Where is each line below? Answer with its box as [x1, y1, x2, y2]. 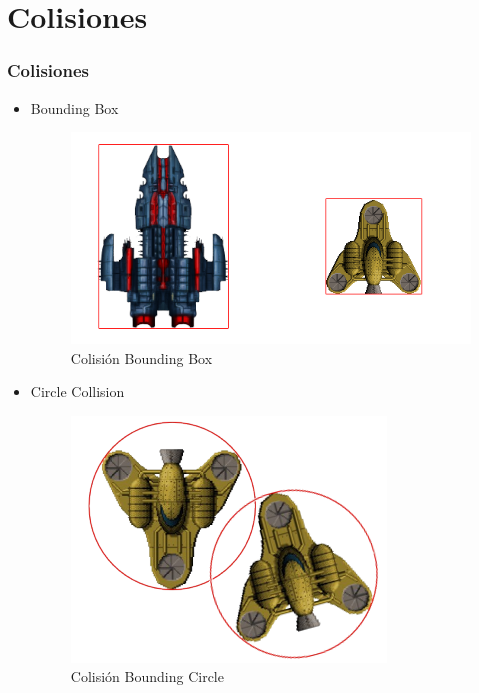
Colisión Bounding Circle [70, 666, 224, 687]
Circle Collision [30, 381, 125, 402]
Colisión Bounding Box [70, 347, 213, 368]
